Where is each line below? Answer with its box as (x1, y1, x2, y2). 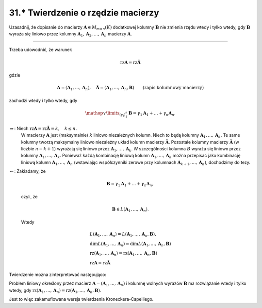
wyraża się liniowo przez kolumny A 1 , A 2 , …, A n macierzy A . (9, 31, 132, 38)
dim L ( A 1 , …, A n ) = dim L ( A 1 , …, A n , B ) (90, 241, 171, 247)
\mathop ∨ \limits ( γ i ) (85, 110, 126, 117)
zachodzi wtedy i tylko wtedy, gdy (9, 97, 78, 103)
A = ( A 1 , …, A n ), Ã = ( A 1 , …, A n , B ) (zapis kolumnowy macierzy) (57, 85, 204, 92)
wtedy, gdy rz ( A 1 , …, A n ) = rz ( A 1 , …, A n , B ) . (9, 287, 101, 294)
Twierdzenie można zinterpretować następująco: (9, 272, 107, 277)
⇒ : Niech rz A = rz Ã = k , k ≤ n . (10, 125, 77, 131)
